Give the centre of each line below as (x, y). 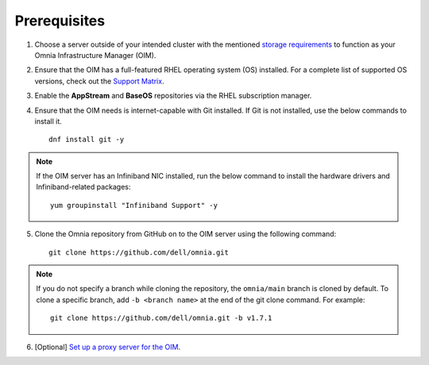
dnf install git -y (87, 140)
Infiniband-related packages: (83, 187)
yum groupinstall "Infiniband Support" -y (134, 205)
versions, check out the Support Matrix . (99, 81)
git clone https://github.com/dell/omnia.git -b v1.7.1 (161, 318)
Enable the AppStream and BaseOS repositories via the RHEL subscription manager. (173, 96)
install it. (48, 121)
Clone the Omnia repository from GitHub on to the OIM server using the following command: (186, 234)
